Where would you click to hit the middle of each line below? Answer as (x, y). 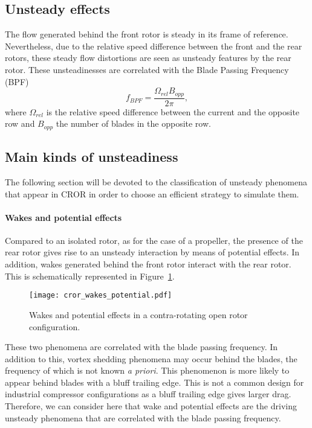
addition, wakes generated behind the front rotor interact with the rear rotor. (148, 264)
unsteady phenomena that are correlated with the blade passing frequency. (143, 417)
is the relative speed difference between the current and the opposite (173, 111)
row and (20, 123)
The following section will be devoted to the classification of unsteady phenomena (156, 181)
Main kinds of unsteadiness (92, 157)
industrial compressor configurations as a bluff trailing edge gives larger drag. (148, 394)
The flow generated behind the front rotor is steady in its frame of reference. (147, 34)
